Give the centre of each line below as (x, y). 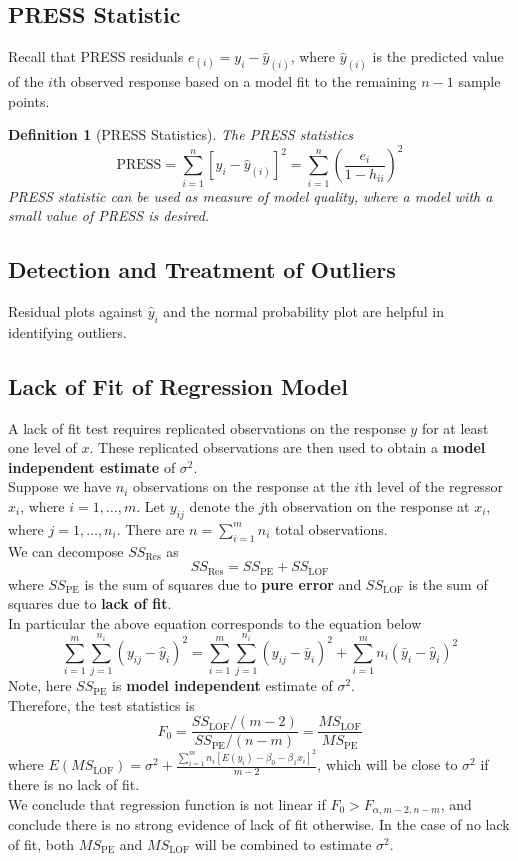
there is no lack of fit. (74, 784)
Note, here (40, 685)
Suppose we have (60, 486)
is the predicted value (438, 56)
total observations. (331, 528)
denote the (222, 506)
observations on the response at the (241, 486)
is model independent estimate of (222, 685)
